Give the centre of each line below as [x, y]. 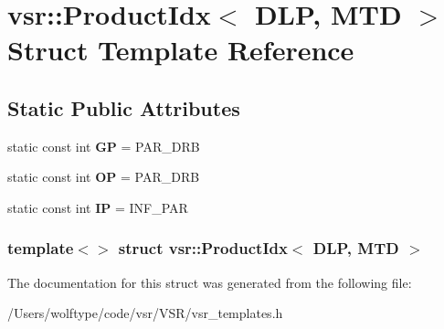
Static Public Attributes [124, 107]
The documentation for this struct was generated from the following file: [210, 282]
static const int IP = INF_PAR [98, 207]
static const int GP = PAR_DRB [104, 146]
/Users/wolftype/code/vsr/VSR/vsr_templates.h [145, 313]
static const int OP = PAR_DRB [104, 177]
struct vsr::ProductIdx [203, 248]
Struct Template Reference [181, 50]
